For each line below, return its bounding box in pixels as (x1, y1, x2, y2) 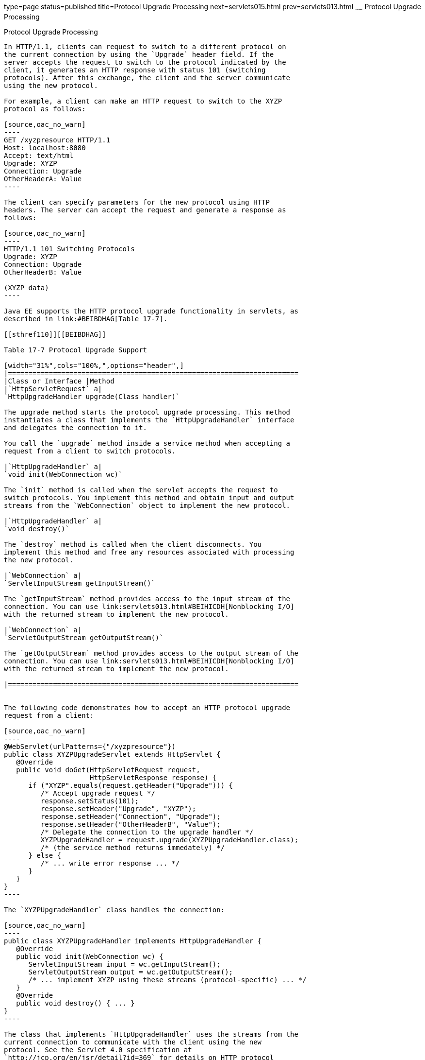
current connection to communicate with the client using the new (4, 1038, 262, 1046)
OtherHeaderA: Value (4, 174, 82, 183)
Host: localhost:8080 (4, 143, 86, 152)
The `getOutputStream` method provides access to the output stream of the (4, 649, 298, 657)
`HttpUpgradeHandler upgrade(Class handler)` (4, 392, 180, 400)
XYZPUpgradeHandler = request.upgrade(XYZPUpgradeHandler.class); (40, 835, 298, 844)
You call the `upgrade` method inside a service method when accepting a (4, 439, 291, 447)
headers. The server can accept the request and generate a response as (4, 206, 286, 214)
